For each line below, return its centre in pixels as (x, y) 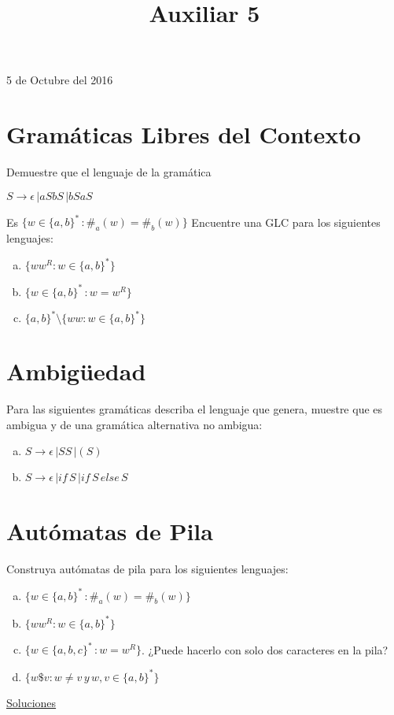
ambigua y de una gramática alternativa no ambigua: (134, 424)
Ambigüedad (76, 371)
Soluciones (31, 702)
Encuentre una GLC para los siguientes (286, 222)
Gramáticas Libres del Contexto (184, 134)
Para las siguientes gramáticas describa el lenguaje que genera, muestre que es (195, 409)
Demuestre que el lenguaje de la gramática (109, 172)
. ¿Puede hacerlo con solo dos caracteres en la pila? (265, 649)
